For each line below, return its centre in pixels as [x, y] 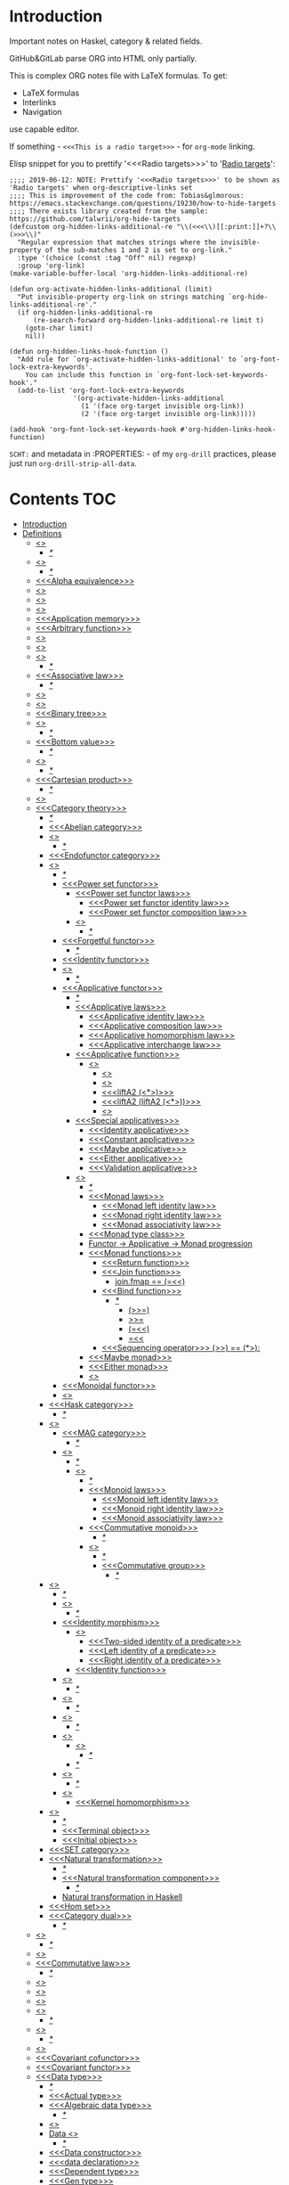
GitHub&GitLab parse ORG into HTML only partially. [103, 58]
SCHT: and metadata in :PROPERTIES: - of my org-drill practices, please [143, 454]
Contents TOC [63, 499]
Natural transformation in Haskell [122, 1896]
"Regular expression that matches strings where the [117, 242]
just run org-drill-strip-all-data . [73, 463]
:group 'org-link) [52, 266]
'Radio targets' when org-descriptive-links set [101, 188]
